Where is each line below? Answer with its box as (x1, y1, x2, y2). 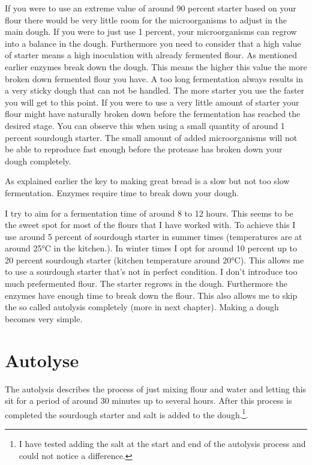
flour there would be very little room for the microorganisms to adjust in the (5, 13, 287, 26)
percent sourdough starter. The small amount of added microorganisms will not (5, 131, 298, 143)
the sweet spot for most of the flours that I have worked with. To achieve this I (5, 218, 296, 231)
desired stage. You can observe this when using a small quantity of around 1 (5, 119, 285, 131)
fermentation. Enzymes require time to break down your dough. (5, 186, 239, 199)
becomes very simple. (5, 312, 83, 325)
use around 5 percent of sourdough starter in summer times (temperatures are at (5, 230, 302, 242)
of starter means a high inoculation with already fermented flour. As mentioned (5, 49, 297, 61)
